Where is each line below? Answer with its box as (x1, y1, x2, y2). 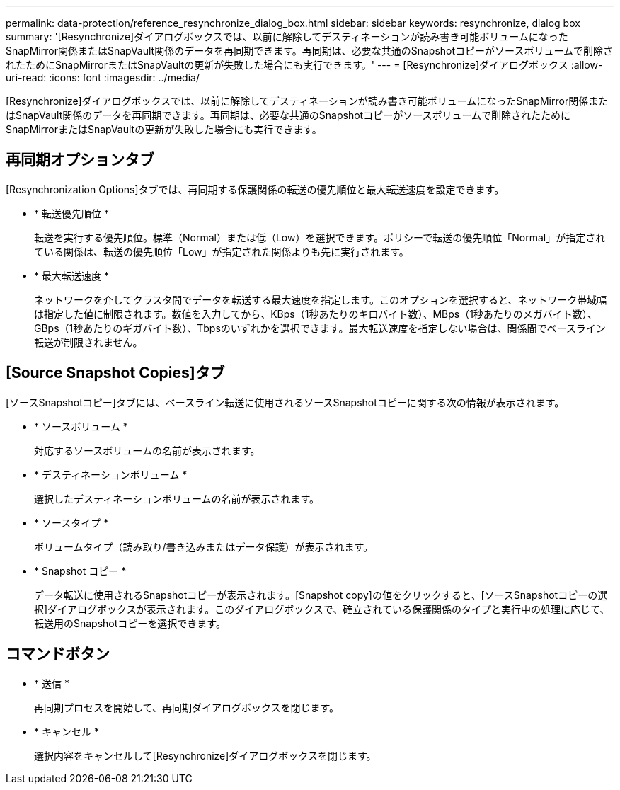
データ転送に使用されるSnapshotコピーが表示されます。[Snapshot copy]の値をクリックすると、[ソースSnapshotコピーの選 (34, 588, 608, 601)
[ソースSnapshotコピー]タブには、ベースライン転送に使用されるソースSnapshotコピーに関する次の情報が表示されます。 (6, 396, 565, 408)
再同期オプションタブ (6, 151, 154, 169)
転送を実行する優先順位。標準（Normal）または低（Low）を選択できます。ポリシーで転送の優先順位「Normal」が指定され (34, 231, 606, 244)
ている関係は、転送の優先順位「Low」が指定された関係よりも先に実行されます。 (34, 245, 409, 258)
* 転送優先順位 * (34, 207, 109, 219)
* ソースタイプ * (34, 516, 109, 529)
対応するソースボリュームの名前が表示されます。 (34, 444, 260, 457)
